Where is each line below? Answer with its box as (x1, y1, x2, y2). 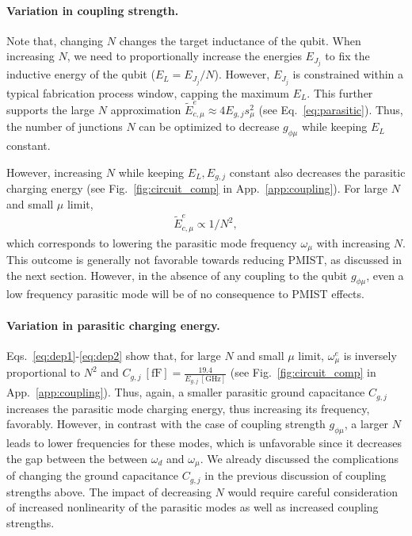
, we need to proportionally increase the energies (67, 48, 302, 64)
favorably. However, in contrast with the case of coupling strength (6, 415, 326, 432)
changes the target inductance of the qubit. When (119, 32, 361, 48)
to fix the (325, 48, 370, 64)
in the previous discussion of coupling (204, 467, 387, 484)
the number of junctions (6, 118, 123, 135)
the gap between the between (6, 450, 148, 466)
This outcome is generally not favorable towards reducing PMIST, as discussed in (6, 251, 402, 268)
